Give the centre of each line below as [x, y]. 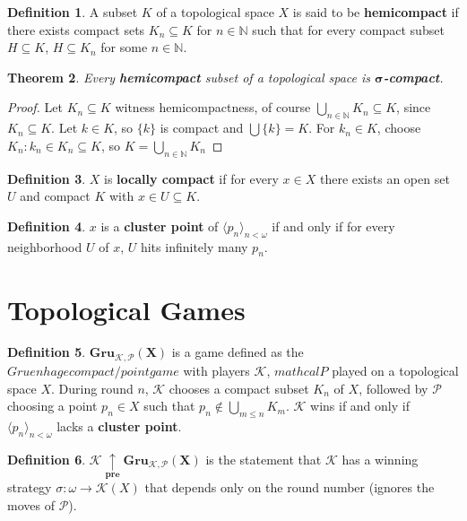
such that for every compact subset [348, 29]
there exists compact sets [76, 29]
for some [124, 47]
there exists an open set [385, 178]
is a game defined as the [238, 352]
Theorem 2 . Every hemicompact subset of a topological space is [189, 77]
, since [414, 107]
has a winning [380, 459]
